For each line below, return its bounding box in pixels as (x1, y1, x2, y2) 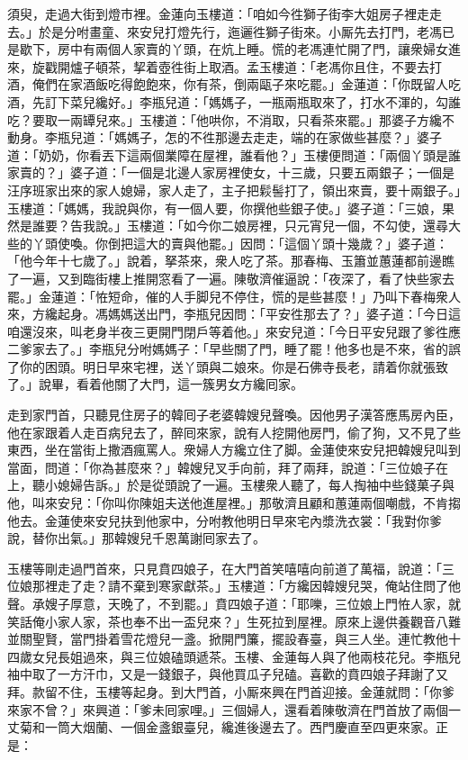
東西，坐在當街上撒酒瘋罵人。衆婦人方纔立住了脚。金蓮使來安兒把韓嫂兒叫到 (7, 440, 461, 459)
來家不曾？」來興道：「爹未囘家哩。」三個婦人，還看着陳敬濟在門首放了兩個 (7, 700, 448, 719)
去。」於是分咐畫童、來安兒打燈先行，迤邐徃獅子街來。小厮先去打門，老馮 (7, 22, 442, 41)
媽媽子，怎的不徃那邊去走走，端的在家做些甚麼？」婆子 (113, 128, 442, 147)
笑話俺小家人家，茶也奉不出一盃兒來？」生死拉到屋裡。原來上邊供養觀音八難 (7, 611, 461, 630)
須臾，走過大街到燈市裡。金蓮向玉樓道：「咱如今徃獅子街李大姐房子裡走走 (7, 5, 442, 23)
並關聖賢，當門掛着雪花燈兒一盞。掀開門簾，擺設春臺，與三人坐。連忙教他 (7, 629, 448, 648)
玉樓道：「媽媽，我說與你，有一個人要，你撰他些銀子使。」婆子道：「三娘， (7, 198, 442, 217)
